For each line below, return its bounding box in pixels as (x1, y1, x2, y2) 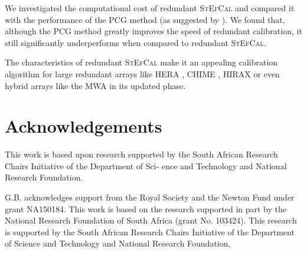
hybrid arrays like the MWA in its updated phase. (5, 79, 186, 91)
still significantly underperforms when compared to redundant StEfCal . (5, 36, 266, 48)
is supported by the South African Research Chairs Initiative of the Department (5, 225, 295, 238)
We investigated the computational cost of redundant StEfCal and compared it (5, 2, 295, 14)
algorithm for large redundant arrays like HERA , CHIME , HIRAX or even (5, 67, 280, 80)
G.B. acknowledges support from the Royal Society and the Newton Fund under (5, 191, 295, 203)
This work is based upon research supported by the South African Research (5, 148, 278, 160)
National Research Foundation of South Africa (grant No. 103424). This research (5, 214, 297, 226)
